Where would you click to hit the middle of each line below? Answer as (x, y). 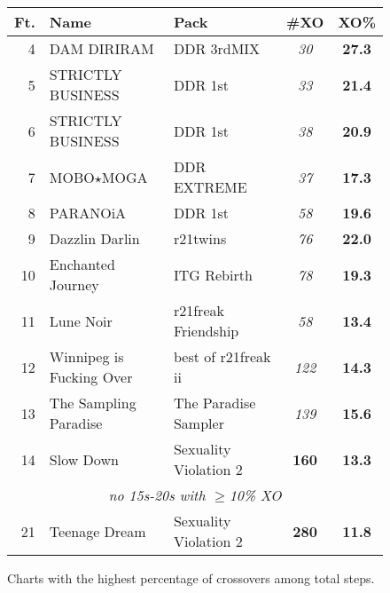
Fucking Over (91, 377)
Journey (74, 285)
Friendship (206, 331)
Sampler (199, 423)
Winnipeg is (86, 356)
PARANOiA (88, 213)
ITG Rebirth (213, 274)
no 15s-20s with (157, 495)
